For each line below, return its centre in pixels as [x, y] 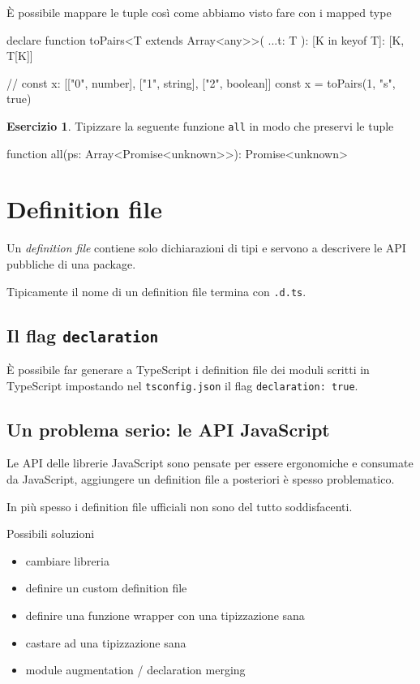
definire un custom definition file [106, 588]
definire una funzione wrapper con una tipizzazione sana [165, 615]
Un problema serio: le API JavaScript [168, 429]
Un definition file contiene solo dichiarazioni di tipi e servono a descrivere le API [206, 248]
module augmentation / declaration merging [135, 670]
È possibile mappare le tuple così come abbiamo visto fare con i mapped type [199, 12]
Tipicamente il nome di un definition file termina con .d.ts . [156, 291]
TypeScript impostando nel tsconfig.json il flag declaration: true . [182, 385]
